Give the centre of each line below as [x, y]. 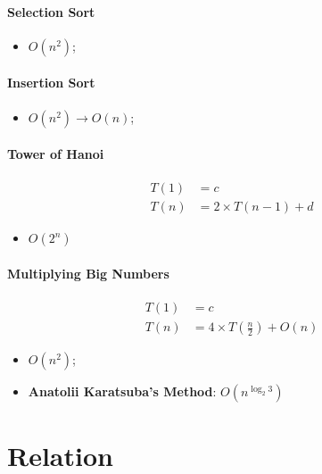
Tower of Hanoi [56, 154]
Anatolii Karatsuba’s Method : [122, 391]
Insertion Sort [51, 83]
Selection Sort [51, 11]
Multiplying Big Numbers [88, 274]
